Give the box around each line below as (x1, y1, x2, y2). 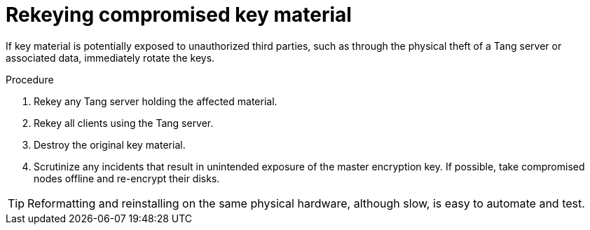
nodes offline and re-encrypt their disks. (34, 172, 220, 184)
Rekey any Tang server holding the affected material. (34, 95, 277, 107)
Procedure (6, 73, 54, 86)
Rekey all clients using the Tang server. (34, 116, 214, 129)
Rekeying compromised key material (6, 3, 352, 27)
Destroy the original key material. (34, 138, 186, 151)
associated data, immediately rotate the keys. (6, 51, 215, 64)
